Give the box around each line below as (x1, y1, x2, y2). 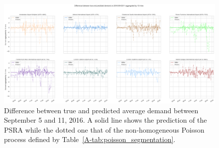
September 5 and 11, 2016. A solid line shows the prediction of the (4, 115, 207, 125)
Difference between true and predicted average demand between (4, 105, 199, 115)
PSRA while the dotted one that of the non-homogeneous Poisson (4, 124, 205, 135)
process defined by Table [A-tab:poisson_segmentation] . (4, 134, 176, 145)
